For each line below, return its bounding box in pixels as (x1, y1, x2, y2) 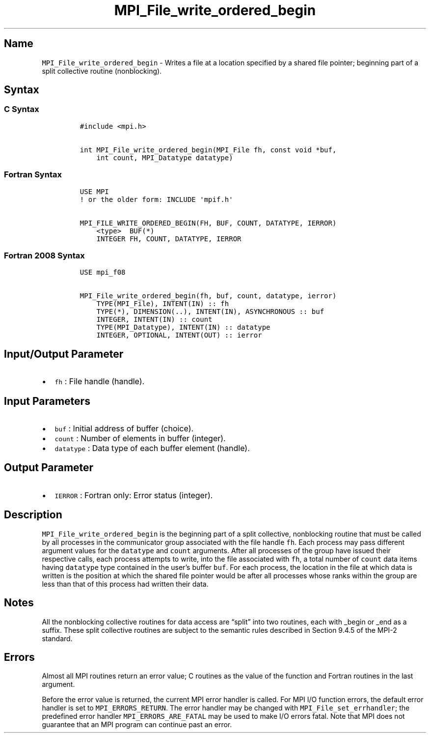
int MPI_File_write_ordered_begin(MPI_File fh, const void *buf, (80, 145, 337, 154)
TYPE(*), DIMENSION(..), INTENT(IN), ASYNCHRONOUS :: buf (96, 308, 324, 316)
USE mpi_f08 (80, 268, 126, 277)
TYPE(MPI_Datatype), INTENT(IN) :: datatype (96, 323, 270, 332)
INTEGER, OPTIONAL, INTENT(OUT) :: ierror (96, 331, 262, 340)
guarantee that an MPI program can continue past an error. (42, 720, 232, 729)
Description (4, 509, 62, 521)
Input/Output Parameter (4, 347, 124, 360)
